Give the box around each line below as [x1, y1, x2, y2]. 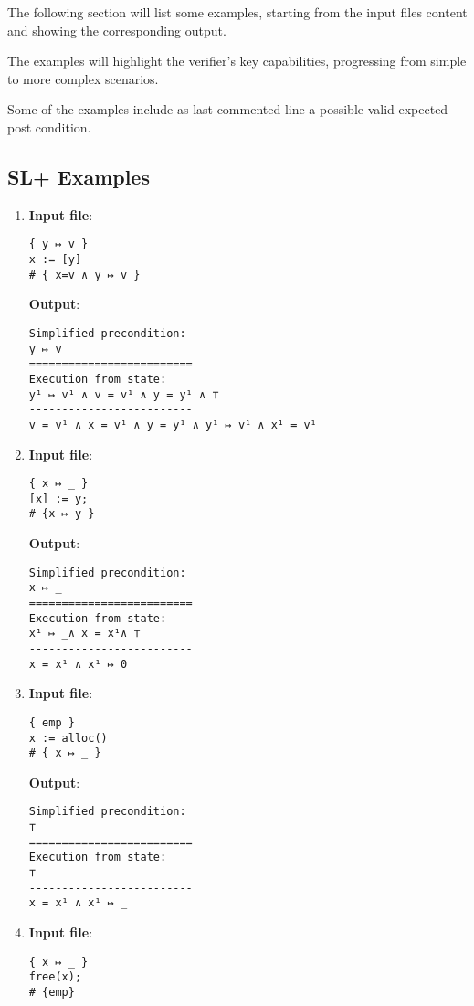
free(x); [28, 970, 82, 984]
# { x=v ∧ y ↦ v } [28, 268, 141, 281]
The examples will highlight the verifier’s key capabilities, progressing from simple [7, 51, 467, 70]
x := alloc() [28, 731, 108, 745]
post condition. [7, 117, 91, 136]
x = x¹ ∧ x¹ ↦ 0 [28, 657, 128, 671]
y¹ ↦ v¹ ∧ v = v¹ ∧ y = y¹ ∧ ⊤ [28, 387, 219, 401]
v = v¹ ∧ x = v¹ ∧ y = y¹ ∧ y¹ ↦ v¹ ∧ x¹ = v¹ [28, 418, 317, 431]
